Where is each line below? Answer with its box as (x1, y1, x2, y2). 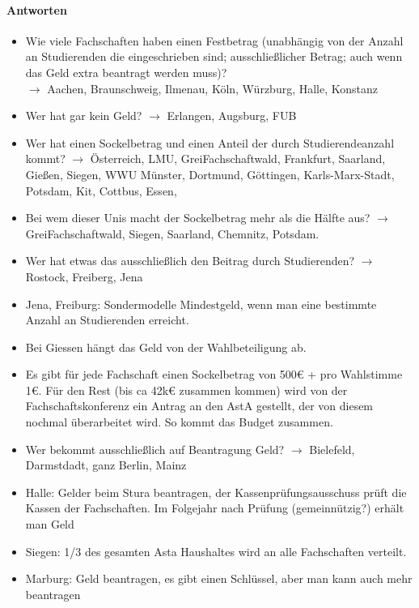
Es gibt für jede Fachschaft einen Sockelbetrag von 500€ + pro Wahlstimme (25, 366, 403, 383)
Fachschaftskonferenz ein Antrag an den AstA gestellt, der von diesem (25, 397, 374, 414)
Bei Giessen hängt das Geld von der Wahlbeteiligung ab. (25, 338, 307, 355)
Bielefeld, (309, 440, 355, 457)
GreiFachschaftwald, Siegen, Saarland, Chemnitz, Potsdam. (25, 225, 320, 242)
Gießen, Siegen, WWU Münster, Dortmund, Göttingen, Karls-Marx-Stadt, (25, 165, 395, 182)
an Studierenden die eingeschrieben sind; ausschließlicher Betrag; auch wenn (25, 48, 403, 65)
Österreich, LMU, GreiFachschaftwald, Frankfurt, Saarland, (90, 150, 386, 167)
